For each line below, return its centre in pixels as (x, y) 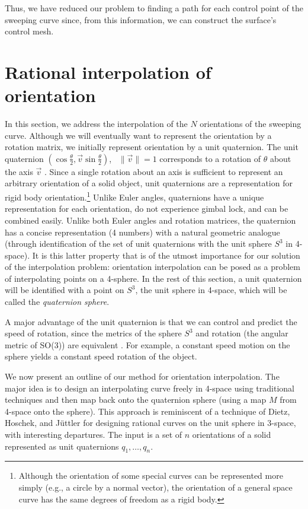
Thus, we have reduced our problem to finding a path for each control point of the (154, 8)
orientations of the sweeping (251, 124)
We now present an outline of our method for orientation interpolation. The (142, 376)
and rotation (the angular (242, 333)
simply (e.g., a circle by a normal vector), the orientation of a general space (155, 487)
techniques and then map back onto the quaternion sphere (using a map (136, 400)
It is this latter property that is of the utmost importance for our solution (166, 255)
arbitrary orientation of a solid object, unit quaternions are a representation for (149, 183)
